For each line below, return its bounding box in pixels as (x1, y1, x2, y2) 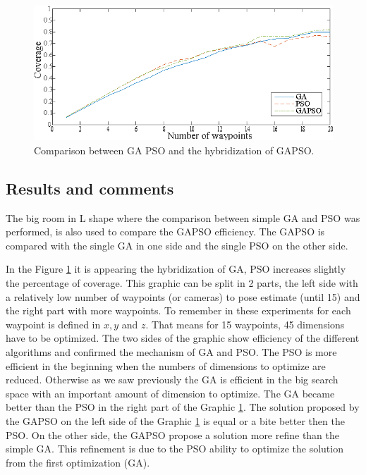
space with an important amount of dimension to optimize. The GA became (6, 385, 335, 400)
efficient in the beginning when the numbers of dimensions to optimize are (6, 358, 326, 373)
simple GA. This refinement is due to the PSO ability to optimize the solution (6, 441, 343, 456)
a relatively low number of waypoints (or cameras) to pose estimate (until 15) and (6, 289, 360, 304)
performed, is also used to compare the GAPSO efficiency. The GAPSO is (6, 224, 325, 239)
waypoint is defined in (6, 316, 101, 331)
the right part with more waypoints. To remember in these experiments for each (6, 303, 351, 318)
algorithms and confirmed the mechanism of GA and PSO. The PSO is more (6, 344, 337, 359)
